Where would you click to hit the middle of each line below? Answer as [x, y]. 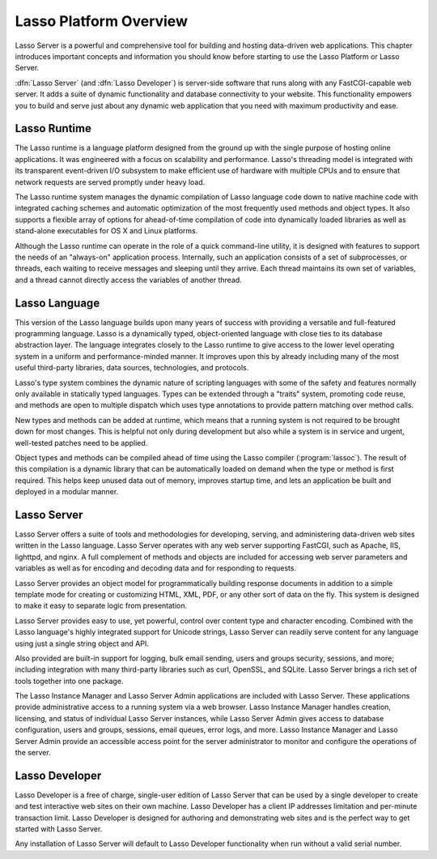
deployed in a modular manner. [67, 492]
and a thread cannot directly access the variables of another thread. [128, 280]
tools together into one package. [69, 681]
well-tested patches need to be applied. [81, 442]
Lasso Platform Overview [101, 21]
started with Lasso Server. [59, 829]
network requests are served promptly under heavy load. [110, 182]
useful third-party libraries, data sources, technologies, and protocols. [132, 368]
